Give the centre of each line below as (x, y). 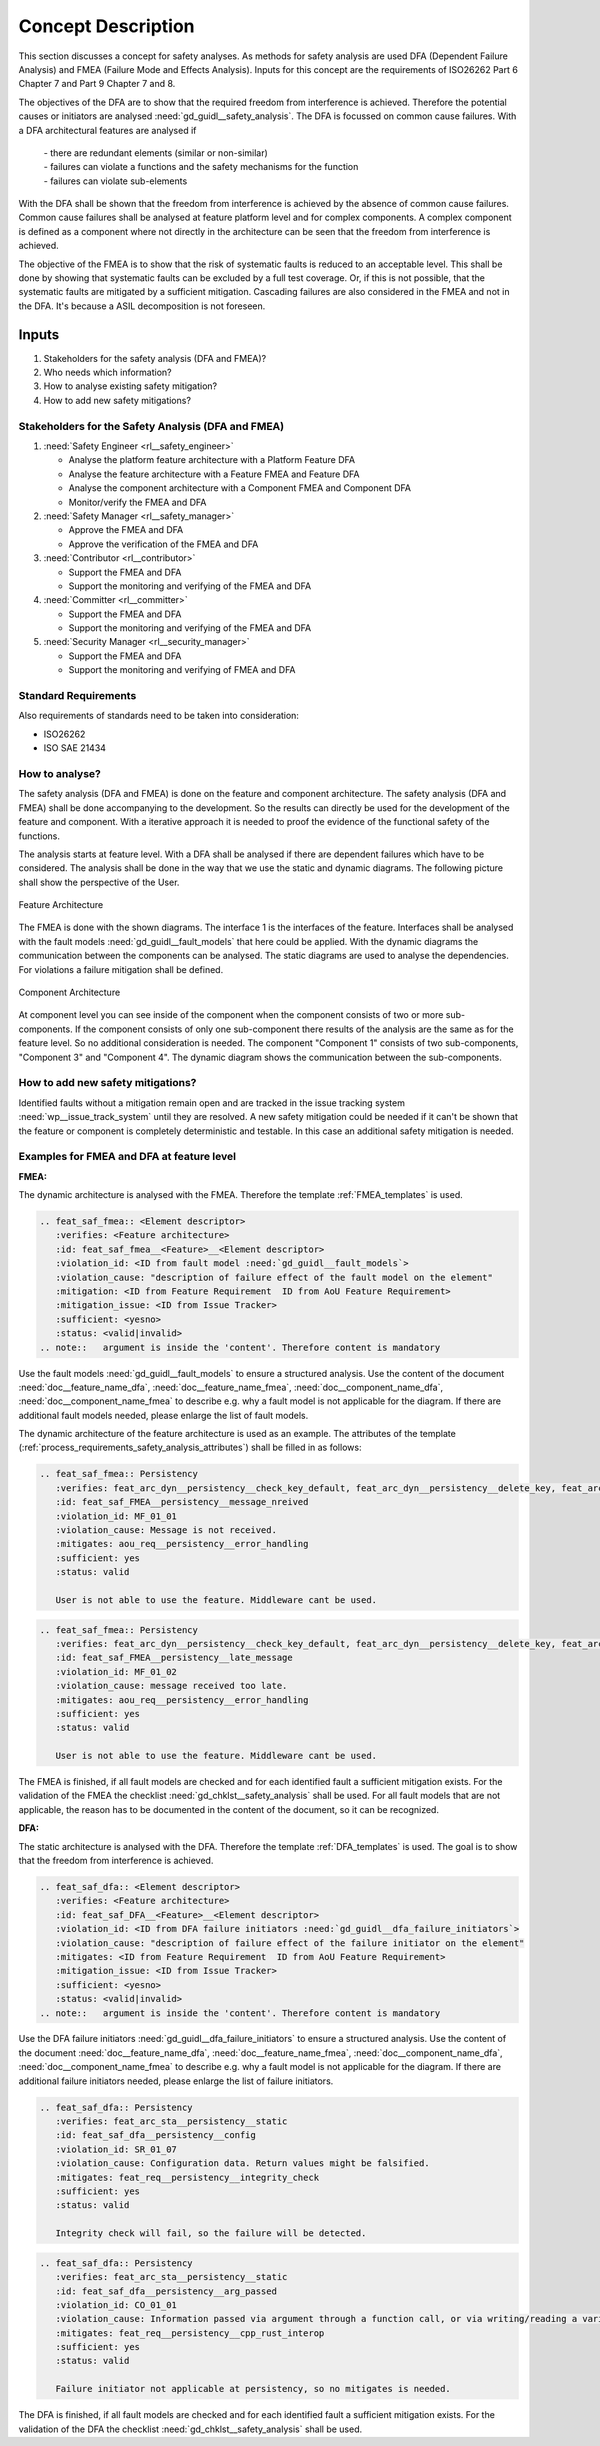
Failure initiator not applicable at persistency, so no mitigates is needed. (253, 2389)
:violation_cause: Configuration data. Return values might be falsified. (242, 2163)
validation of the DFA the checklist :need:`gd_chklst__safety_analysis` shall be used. (190, 2429)
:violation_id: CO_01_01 (116, 2304)
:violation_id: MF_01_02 (116, 1671)
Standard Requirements (77, 696)
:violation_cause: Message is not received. (166, 1530)
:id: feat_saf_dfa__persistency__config (156, 2135)
